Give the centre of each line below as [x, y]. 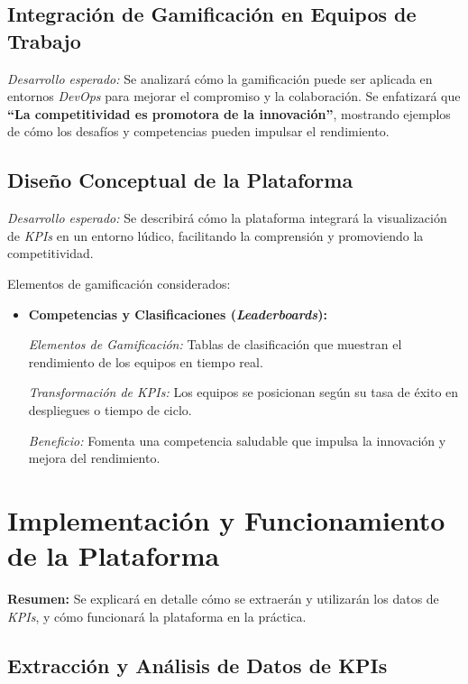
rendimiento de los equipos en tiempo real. [146, 361]
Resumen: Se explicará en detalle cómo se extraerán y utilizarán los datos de [223, 599]
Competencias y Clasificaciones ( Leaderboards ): [178, 314]
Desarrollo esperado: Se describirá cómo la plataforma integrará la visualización [227, 218]
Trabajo [44, 40]
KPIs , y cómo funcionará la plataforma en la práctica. [157, 616]
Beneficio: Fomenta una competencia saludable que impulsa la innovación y [237, 440]
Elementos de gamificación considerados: [119, 283]
